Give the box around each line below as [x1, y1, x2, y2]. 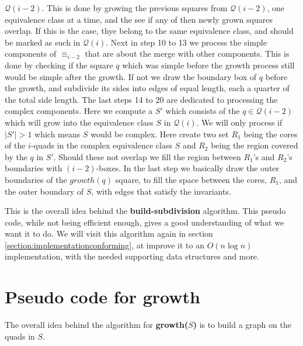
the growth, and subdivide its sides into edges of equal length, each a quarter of [5, 82, 290, 94]
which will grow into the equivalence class [5, 116, 154, 128]
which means [34, 127, 81, 140]
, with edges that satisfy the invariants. [91, 185, 231, 197]
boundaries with [5, 162, 62, 174]
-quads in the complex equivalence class [30, 139, 172, 151]
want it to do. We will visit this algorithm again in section [5, 227, 213, 240]
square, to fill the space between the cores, [115, 173, 267, 185]
